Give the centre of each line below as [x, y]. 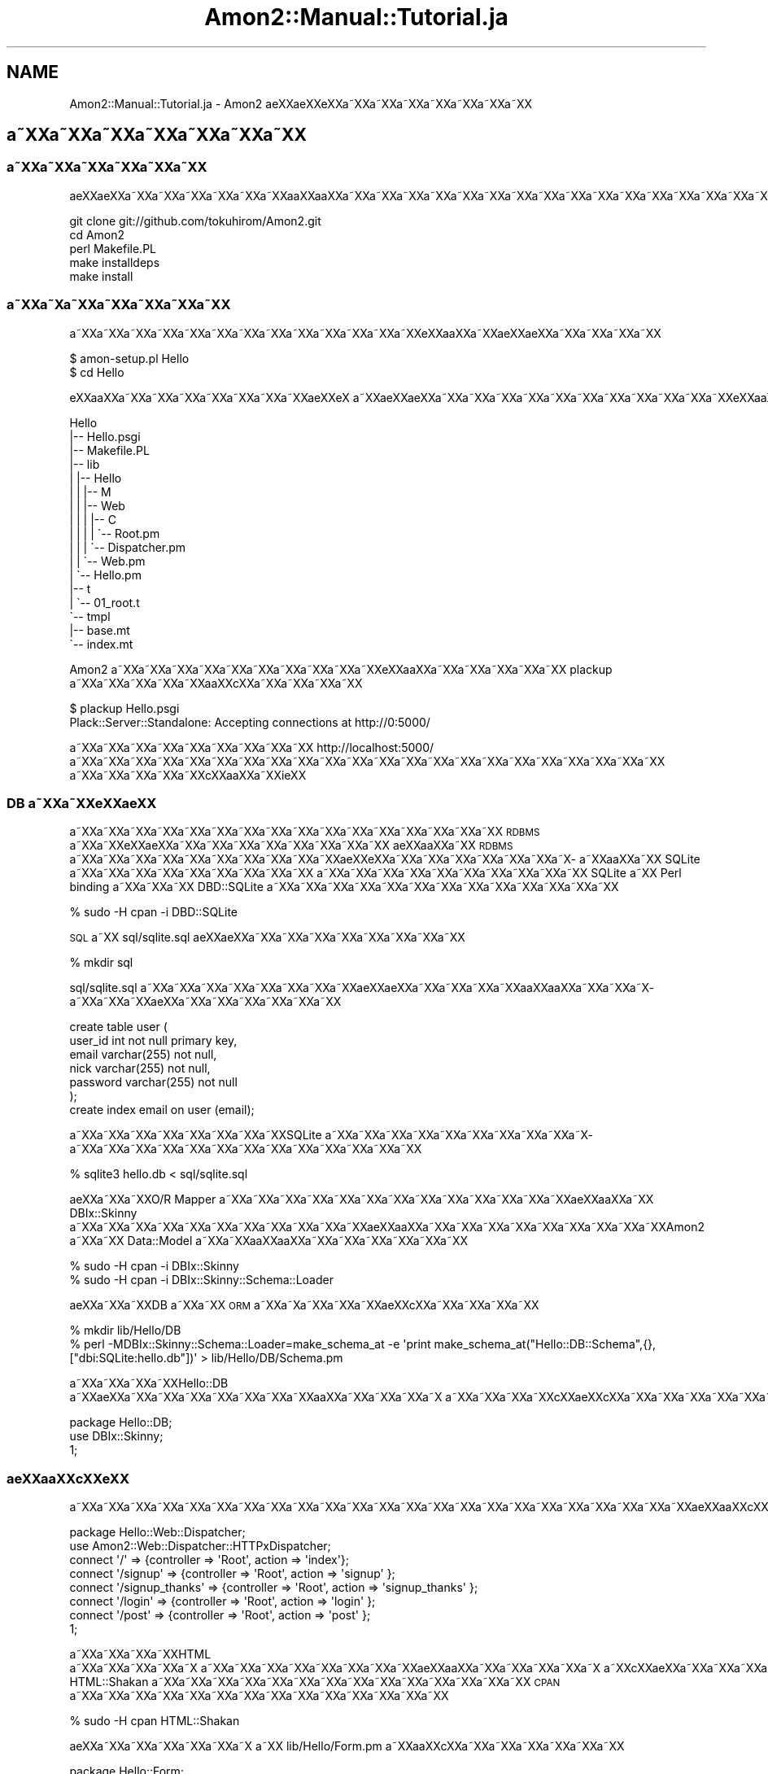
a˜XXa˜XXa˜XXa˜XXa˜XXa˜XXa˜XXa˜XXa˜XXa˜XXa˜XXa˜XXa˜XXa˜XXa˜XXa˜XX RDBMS [305, 832]
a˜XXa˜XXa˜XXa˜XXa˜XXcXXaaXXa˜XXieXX [188, 775]
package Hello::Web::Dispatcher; [157, 1532]
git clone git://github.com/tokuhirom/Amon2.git [195, 221]
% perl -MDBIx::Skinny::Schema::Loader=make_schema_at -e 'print [250, 1344]
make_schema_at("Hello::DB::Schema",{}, [545, 1344]
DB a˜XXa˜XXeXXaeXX [82, 803]
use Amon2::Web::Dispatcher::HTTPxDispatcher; [200, 1546]
